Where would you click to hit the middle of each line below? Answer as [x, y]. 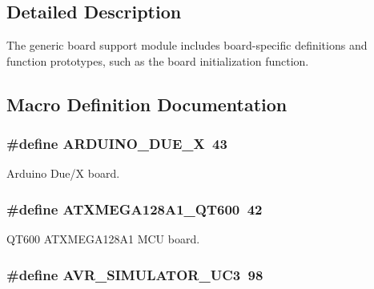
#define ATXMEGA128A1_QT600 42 [135, 209]
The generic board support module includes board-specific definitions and [187, 45]
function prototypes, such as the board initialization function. [158, 60]
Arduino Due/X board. [63, 173]
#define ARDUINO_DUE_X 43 [117, 144]
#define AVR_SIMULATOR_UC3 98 [135, 274]
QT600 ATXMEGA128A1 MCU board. [103, 239]
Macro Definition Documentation [147, 104]
